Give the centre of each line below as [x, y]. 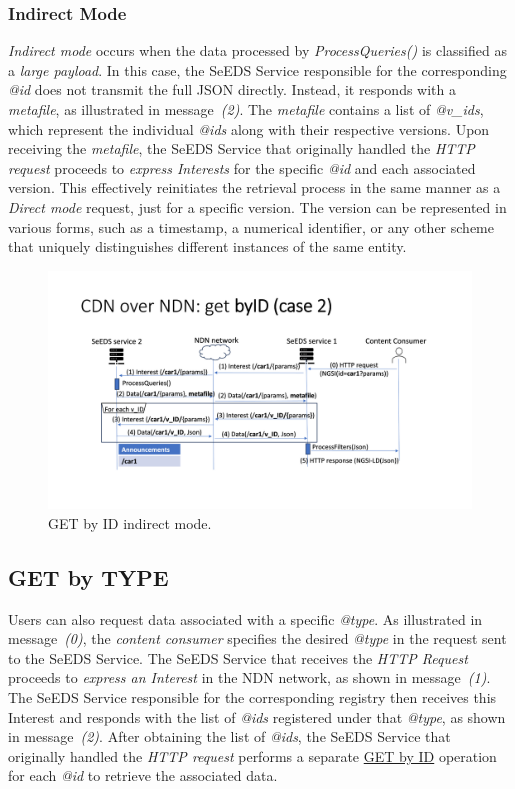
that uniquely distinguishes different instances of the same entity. [207, 246]
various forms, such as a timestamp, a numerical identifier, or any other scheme [251, 226]
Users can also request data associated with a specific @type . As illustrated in [245, 618]
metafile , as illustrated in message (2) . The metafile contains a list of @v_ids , [246, 109]
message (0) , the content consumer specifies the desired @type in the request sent [257, 638]
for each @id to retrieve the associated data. [143, 775]
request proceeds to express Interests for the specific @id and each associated [242, 167]
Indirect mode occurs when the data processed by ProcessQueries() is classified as [257, 50]
